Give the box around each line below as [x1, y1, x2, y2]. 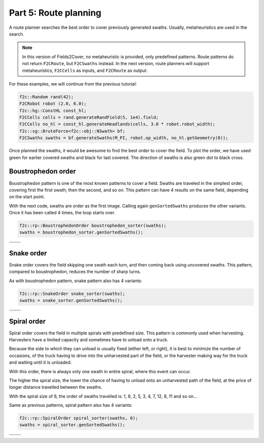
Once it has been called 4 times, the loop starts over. [9, 210, 115, 216]
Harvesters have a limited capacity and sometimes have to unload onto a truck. [9, 336, 169, 342]
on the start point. [9, 194, 45, 200]
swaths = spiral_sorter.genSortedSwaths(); [19, 422, 126, 428]
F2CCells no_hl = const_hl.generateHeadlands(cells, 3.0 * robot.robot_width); [19, 121, 216, 127]
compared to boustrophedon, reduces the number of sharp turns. [9, 269, 141, 275]
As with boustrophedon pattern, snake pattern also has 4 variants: [9, 278, 143, 284]
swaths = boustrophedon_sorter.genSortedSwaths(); [19, 230, 144, 235]
